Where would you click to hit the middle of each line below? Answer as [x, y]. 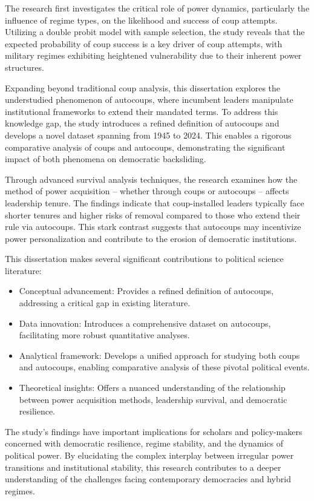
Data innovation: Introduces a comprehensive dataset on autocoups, [145, 323]
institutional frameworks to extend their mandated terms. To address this [142, 111]
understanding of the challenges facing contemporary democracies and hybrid [148, 479]
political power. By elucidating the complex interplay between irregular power [149, 455]
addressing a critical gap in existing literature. [105, 303]
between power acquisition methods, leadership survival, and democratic [153, 399]
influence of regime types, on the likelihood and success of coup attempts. [141, 20]
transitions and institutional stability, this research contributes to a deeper [143, 467]
